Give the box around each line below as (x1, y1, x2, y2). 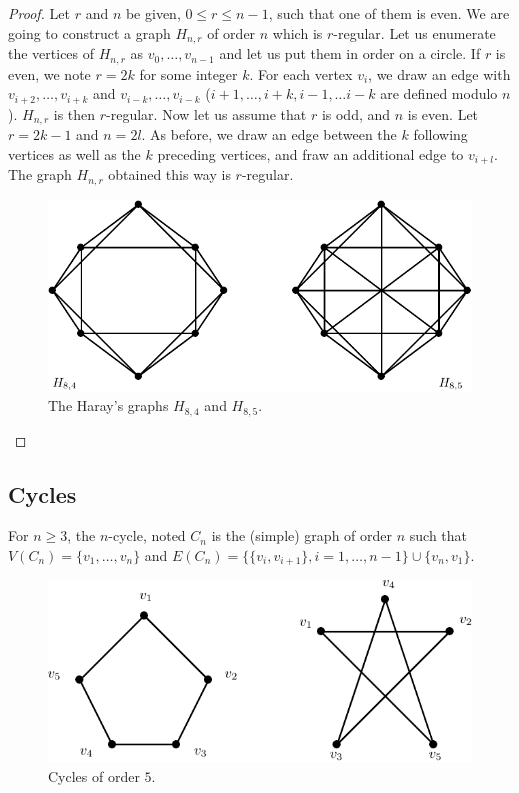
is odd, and (321, 103, 391, 124)
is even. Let (407, 103, 479, 124)
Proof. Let (8, 3, 70, 23)
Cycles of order (48, 765, 140, 786)
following (413, 124, 468, 144)
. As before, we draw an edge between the (141, 124, 397, 144)
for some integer (139, 63, 238, 84)
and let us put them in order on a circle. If (219, 43, 481, 64)
